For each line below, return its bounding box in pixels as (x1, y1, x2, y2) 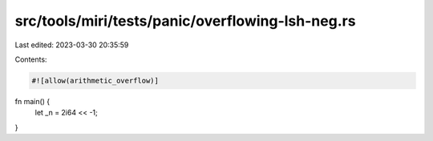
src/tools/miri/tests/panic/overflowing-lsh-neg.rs (14, 12, 356, 30)
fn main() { (14, 96, 51, 106)
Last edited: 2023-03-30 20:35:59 (14, 40, 129, 50)
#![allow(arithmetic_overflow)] (31, 76, 160, 85)
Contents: (14, 54, 47, 64)
